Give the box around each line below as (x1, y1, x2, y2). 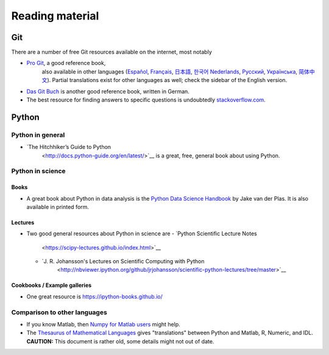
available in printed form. (26, 203, 90, 210)
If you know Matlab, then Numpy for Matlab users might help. (26, 321, 181, 328)
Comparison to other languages (11, 308, 108, 316)
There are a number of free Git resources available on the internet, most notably (11, 49, 213, 56)
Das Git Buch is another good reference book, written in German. (26, 88, 190, 95)
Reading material (11, 9, 99, 22)
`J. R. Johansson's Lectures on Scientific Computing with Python (41, 258, 205, 265)
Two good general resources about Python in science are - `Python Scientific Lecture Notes (26, 230, 257, 237)
